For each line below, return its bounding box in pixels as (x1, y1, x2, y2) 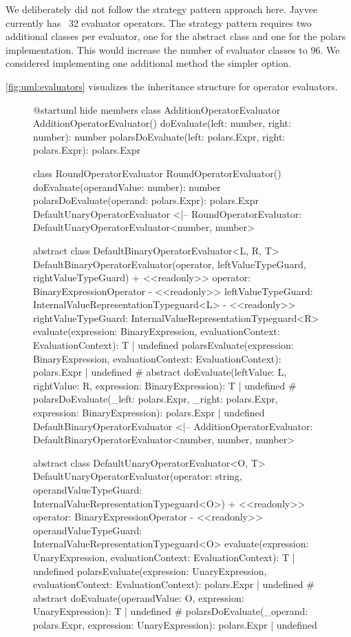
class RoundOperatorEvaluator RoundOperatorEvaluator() (33, 165, 281, 180)
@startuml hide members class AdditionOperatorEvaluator (33, 102, 281, 117)
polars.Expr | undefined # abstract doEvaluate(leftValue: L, (33, 365, 287, 379)
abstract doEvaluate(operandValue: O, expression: (33, 590, 244, 605)
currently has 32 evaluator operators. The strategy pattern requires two (6, 15, 312, 30)
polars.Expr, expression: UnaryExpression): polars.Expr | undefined (33, 617, 317, 631)
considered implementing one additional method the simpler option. (6, 56, 291, 70)
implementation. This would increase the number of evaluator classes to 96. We (6, 42, 340, 57)
